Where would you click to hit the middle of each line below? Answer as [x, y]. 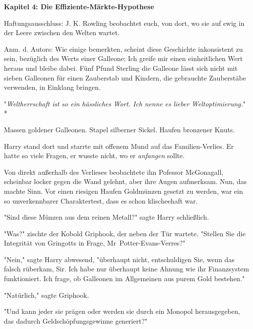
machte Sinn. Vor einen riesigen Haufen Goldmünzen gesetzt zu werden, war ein [124, 191]
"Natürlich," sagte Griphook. [47, 295]
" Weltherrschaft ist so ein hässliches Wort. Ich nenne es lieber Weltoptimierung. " [125, 103]
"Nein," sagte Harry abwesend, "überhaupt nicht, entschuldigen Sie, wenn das [119, 259]
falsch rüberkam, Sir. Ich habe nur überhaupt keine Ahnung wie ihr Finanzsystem [126, 269]
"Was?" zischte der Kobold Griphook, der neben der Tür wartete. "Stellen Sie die [125, 233]
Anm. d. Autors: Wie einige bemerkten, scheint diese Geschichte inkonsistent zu [124, 49]
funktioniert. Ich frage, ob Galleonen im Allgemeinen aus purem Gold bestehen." [125, 278]
